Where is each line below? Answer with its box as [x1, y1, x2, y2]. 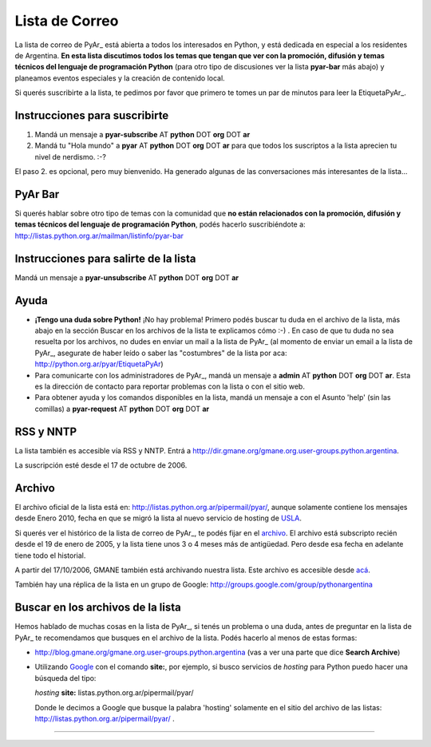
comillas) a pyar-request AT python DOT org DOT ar [34, 404, 210, 413]
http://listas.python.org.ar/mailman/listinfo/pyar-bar [14, 231, 184, 240]
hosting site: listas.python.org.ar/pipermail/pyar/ [34, 688, 195, 698]
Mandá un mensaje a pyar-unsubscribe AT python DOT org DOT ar [14, 272, 239, 283]
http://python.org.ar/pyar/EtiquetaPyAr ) [34, 359, 164, 369]
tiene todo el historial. [14, 551, 86, 560]
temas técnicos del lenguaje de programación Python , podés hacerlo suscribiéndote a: [14, 219, 306, 229]
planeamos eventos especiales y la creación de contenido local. [14, 73, 225, 83]
